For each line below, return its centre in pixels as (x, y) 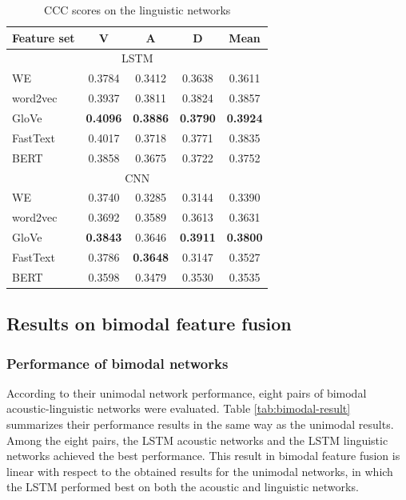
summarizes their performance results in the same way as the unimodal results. (200, 424)
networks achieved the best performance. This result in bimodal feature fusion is (203, 456)
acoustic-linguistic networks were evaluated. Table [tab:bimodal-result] (179, 408)
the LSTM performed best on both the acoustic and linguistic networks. (183, 487)
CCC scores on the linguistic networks (137, 10)
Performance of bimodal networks (117, 363)
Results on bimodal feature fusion (149, 324)
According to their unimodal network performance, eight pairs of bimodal (187, 392)
